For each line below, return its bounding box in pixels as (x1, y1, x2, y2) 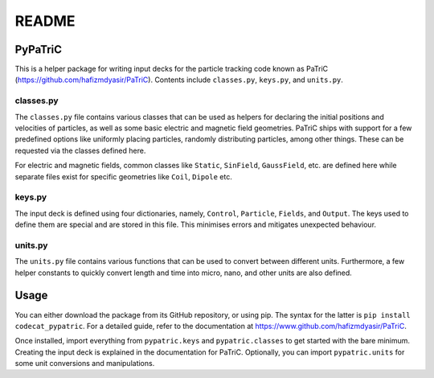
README (14, 12, 76, 30)
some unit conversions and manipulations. (14, 359, 155, 368)
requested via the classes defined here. (14, 146, 146, 155)
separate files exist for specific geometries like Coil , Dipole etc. (14, 171, 232, 181)
